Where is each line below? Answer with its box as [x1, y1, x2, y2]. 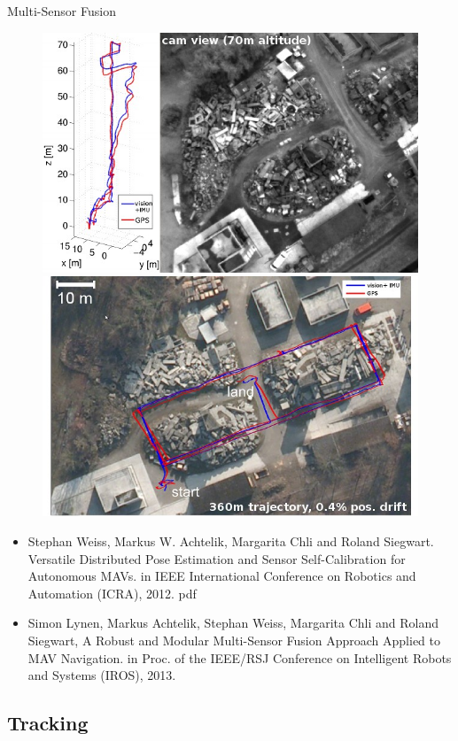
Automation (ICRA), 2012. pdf [27, 583, 197, 602]
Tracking [7, 709, 89, 737]
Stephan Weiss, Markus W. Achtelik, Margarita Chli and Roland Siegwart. [27, 532, 434, 550]
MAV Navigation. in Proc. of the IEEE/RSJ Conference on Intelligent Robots [27, 648, 452, 667]
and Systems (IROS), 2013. [27, 666, 176, 684]
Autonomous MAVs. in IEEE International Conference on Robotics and [27, 567, 416, 585]
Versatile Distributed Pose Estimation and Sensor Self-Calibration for [27, 549, 406, 567]
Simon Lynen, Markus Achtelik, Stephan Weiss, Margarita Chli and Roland [27, 614, 439, 632]
